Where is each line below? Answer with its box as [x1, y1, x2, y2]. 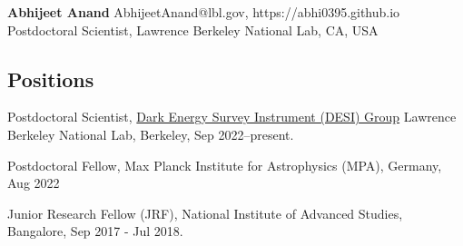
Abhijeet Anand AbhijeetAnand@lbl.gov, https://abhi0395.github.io [7, 3, 400, 21]
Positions [7, 64, 94, 93]
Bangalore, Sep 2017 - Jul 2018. [7, 221, 183, 241]
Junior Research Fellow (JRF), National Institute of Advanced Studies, [7, 203, 403, 222]
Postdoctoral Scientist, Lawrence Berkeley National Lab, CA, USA [7, 20, 379, 39]
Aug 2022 [7, 173, 60, 192]
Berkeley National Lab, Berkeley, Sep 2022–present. [7, 124, 294, 143]
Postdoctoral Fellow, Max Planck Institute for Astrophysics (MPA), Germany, [7, 155, 442, 174]
